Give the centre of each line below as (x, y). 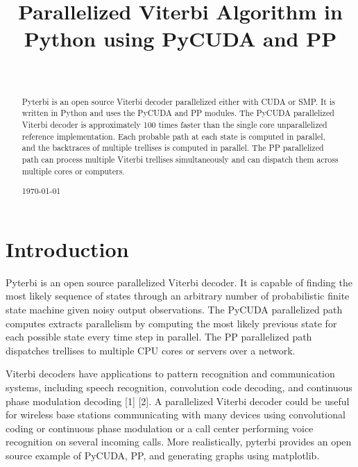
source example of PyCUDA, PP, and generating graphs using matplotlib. (163, 455)
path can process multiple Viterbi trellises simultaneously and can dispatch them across (180, 159)
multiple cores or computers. (73, 171)
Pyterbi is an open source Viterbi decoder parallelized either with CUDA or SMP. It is (178, 101)
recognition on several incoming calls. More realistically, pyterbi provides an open (179, 442)
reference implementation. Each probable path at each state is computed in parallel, (173, 136)
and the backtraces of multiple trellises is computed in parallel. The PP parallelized (173, 148)
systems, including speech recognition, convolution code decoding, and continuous (179, 387)
